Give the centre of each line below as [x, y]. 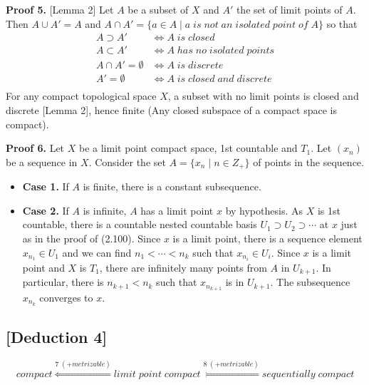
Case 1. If [46, 186]
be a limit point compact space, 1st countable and [188, 148]
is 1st [329, 210]
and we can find [97, 252]
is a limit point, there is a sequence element [267, 238]
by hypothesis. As [264, 210]
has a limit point [177, 210]
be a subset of [158, 9]
